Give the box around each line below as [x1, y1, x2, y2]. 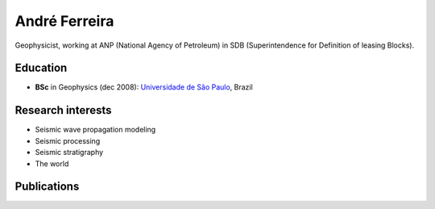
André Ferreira [14, 12, 114, 30]
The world [35, 158, 69, 169]
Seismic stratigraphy [35, 148, 104, 157]
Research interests [14, 103, 112, 117]
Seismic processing [35, 136, 101, 145]
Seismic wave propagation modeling [35, 125, 156, 135]
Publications [14, 180, 80, 194]
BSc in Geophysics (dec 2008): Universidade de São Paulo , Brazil [35, 82, 253, 92]
